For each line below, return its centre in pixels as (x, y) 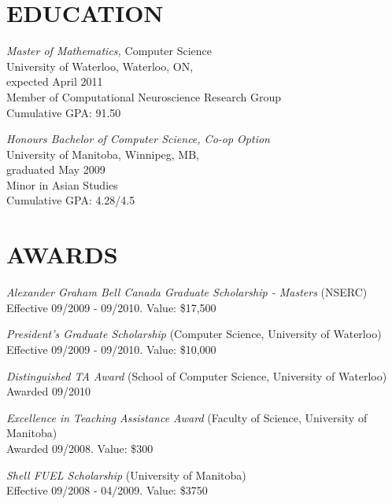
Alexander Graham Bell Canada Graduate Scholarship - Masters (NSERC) (187, 292)
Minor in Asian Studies (62, 184)
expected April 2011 (55, 81)
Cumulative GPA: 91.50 (64, 112)
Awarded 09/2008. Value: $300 (80, 448)
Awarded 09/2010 (48, 391)
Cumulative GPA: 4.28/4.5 (71, 200)
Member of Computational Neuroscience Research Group (144, 96)
